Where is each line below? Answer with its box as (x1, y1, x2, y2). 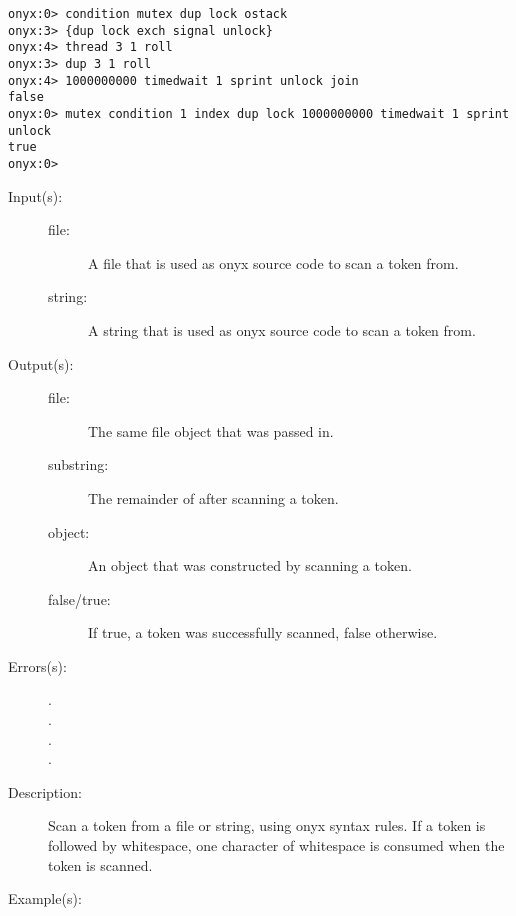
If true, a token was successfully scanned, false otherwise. (88, 622, 438, 643)
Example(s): (8, 888, 82, 909)
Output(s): (8, 353, 74, 374)
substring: (48, 454, 109, 475)
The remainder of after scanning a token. (88, 487, 339, 508)
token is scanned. (48, 854, 153, 875)
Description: (8, 781, 82, 802)
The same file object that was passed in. (88, 420, 334, 441)
